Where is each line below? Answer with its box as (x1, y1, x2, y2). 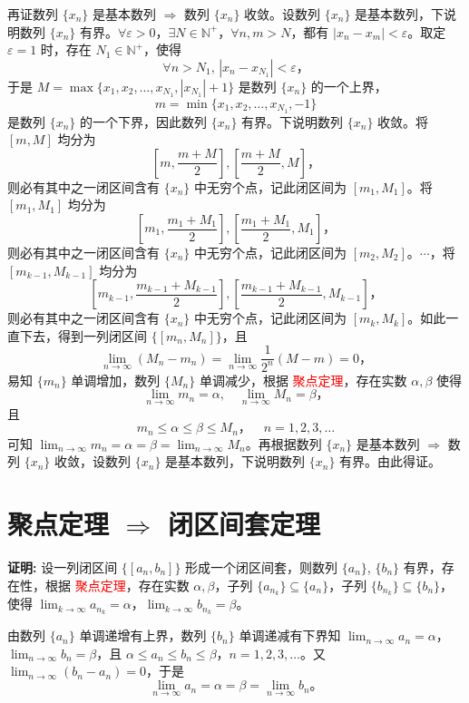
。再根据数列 (245, 434, 322, 453)
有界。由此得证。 (339, 452, 442, 471)
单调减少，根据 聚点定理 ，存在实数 (199, 370, 407, 389)
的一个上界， (310, 76, 387, 95)
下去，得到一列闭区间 (19, 326, 147, 345)
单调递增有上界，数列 (79, 626, 207, 645)
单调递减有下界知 (239, 626, 341, 645)
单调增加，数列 (71, 370, 161, 389)
